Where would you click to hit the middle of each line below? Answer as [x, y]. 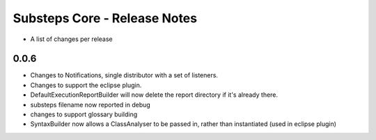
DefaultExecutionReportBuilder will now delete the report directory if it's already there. [154, 95]
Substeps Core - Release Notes [105, 18]
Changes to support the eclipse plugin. [86, 85]
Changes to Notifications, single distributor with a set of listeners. [124, 75]
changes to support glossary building [84, 114]
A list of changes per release [71, 39]
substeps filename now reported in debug [91, 104]
